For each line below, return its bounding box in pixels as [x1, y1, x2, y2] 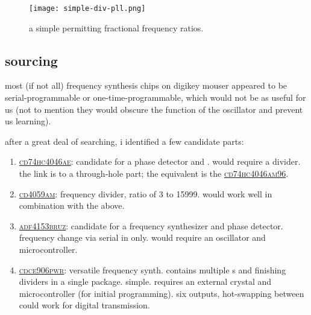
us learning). [5, 115, 51, 127]
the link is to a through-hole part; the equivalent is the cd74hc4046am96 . [19, 167, 289, 180]
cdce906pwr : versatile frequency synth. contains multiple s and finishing [19, 263, 286, 276]
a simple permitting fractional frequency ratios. [29, 21, 204, 34]
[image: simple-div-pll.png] [29, 4, 146, 13]
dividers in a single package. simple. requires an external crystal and [19, 275, 272, 288]
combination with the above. [19, 199, 125, 212]
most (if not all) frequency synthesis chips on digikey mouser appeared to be [5, 79, 287, 92]
